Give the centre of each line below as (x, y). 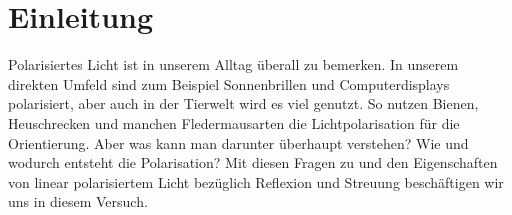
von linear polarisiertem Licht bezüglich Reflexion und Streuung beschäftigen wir (256, 181)
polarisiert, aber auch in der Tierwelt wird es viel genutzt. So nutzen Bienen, (243, 103)
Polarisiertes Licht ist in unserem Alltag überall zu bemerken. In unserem (233, 64)
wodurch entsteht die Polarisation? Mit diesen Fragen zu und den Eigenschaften (253, 162)
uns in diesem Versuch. (78, 201)
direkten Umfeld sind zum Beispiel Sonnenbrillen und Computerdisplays (229, 83)
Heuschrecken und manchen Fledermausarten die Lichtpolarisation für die (234, 122)
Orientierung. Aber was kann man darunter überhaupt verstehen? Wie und (238, 142)
